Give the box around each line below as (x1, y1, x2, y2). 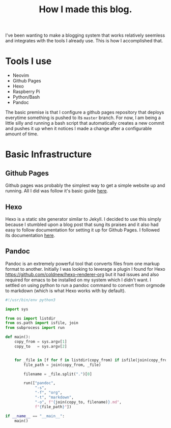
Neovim (12, 72, 30, 78)
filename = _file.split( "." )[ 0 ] (23, 372, 93, 377)
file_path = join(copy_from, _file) (23, 362, 101, 367)
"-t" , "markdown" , (35, 395, 74, 400)
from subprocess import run (5, 325, 65, 330)
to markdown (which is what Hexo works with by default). (5, 288, 126, 294)
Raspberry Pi (12, 89, 40, 95)
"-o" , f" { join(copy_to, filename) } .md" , (35, 400, 122, 405)
